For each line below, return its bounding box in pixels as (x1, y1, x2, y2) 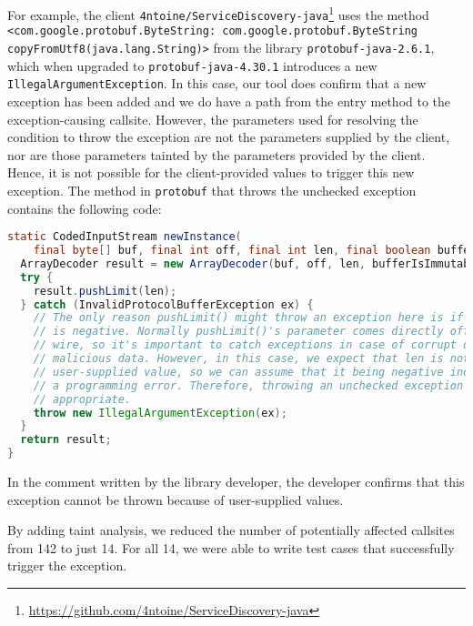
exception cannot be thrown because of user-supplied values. (7, 490, 344, 509)
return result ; (20, 433, 112, 447)
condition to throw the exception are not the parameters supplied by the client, (7, 127, 450, 146)
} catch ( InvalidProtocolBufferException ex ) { (20, 298, 314, 311)
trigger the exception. (7, 556, 127, 575)
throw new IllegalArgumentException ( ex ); (33, 406, 287, 419)
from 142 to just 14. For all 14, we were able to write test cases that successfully (7, 538, 455, 557)
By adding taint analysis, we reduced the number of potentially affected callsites (7, 520, 455, 540)
